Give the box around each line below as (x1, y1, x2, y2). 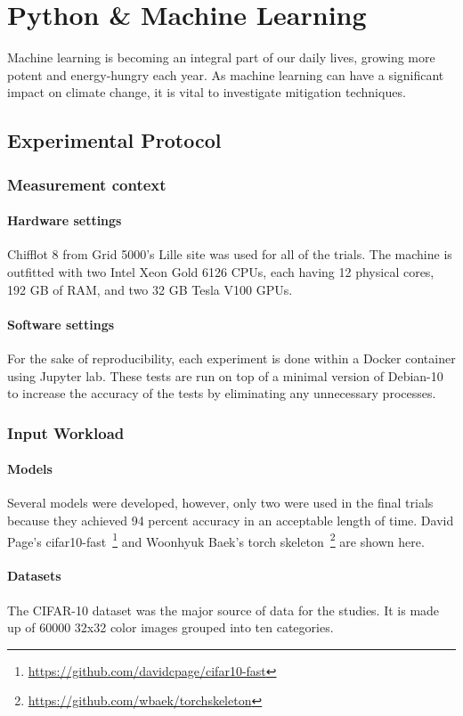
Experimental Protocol (7, 126, 222, 154)
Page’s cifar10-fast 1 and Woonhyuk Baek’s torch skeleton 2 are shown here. (7, 529, 425, 550)
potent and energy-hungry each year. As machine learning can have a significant (7, 65, 444, 84)
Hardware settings (7, 211, 122, 230)
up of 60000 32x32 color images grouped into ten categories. (7, 618, 334, 637)
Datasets (7, 566, 61, 585)
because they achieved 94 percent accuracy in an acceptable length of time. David (7, 510, 454, 529)
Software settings (7, 314, 115, 333)
